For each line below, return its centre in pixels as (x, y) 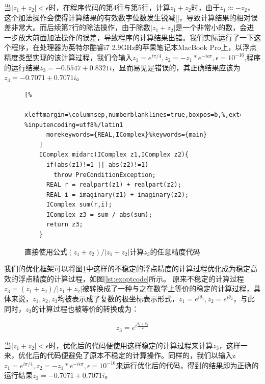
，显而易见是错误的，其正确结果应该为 (176, 67)
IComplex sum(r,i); (79, 205)
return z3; (64, 225)
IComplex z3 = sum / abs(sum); (99, 214)
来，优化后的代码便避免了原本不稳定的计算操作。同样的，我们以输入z (120, 355)
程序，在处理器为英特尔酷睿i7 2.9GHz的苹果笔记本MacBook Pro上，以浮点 (134, 47)
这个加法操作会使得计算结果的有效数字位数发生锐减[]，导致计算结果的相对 (127, 17)
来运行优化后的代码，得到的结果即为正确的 (187, 365)
